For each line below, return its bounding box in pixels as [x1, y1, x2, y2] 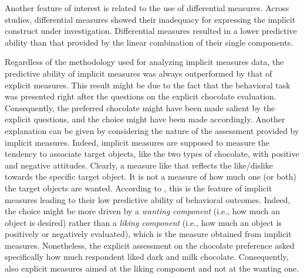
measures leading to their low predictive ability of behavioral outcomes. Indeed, [5, 193, 291, 205]
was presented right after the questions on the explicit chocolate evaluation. [5, 90, 276, 102]
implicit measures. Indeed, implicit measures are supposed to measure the [5, 136, 269, 148]
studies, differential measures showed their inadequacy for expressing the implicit [5, 13, 296, 25]
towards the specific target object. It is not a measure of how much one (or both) [5, 170, 297, 183]
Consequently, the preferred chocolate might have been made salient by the [5, 101, 275, 114]
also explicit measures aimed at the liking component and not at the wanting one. [5, 262, 299, 274]
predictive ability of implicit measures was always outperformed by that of [5, 67, 272, 79]
